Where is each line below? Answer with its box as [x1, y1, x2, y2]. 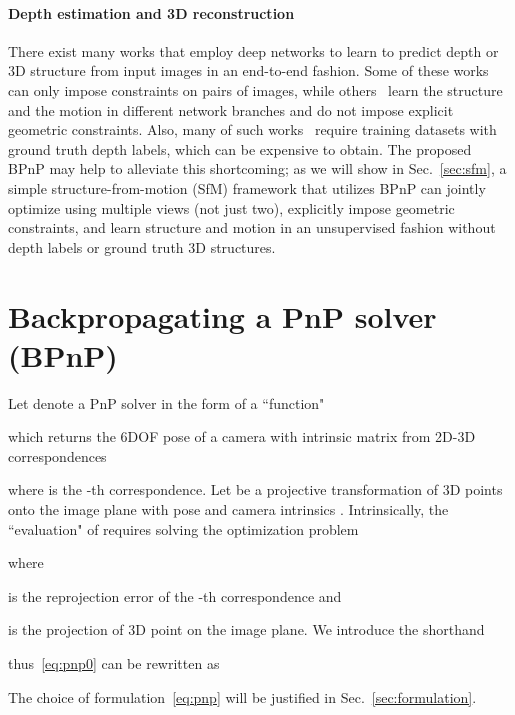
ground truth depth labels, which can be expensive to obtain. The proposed [8, 138, 472, 159]
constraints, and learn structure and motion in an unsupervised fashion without [8, 217, 496, 238]
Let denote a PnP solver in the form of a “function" [8, 392, 325, 413]
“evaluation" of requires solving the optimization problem [8, 518, 359, 539]
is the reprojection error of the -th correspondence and [8, 585, 342, 606]
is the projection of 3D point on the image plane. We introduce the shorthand [8, 619, 485, 640]
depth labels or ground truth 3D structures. [8, 236, 276, 257]
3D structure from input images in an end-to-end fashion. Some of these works [8, 60, 489, 81]
